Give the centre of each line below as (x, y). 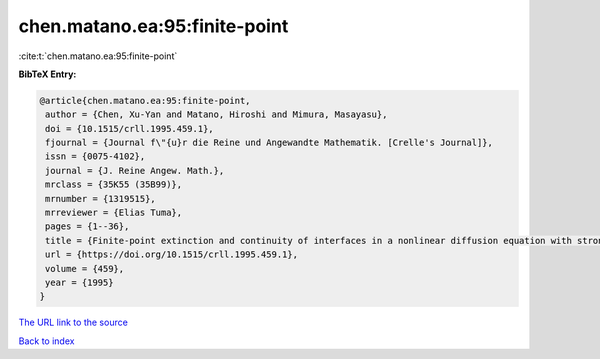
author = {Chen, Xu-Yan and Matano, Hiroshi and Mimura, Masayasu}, (216, 114)
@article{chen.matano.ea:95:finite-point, (145, 100)
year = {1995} (79, 282)
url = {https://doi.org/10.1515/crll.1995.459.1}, (172, 254)
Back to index (46, 341)
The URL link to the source (73, 322)
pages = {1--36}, (87, 226)
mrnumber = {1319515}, (101, 198)
